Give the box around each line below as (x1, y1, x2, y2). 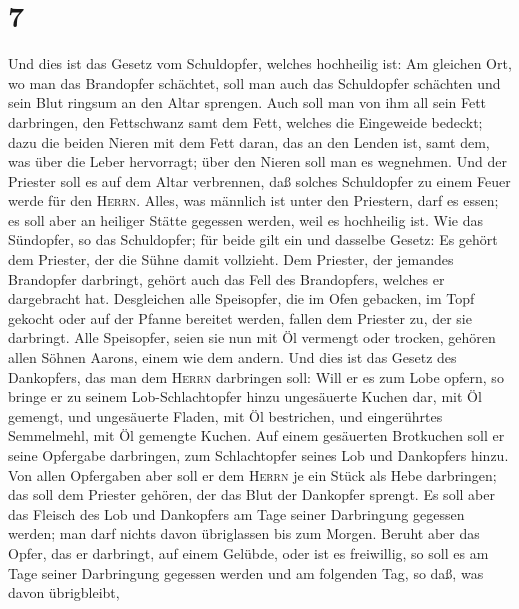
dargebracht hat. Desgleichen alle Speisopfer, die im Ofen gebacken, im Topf (8, 288, 475, 309)
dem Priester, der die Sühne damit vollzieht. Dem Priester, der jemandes (8, 249, 454, 270)
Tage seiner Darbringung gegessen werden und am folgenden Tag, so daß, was (8, 562, 484, 583)
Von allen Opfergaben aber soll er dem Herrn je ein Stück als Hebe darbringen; (8, 464, 497, 485)
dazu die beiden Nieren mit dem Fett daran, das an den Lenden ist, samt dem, (8, 131, 490, 152)
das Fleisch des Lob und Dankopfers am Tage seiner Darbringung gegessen (8, 503, 465, 524)
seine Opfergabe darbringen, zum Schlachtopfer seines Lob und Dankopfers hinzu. (8, 445, 509, 465)
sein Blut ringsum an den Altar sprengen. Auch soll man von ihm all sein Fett (8, 92, 487, 113)
